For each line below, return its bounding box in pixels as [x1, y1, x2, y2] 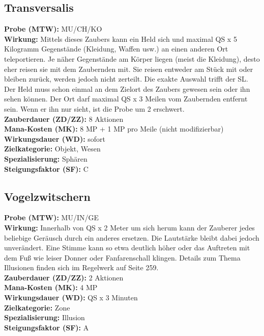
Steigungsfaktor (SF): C [4, 163, 89, 174]
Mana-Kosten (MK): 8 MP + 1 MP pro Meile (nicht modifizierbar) [4, 123, 224, 134]
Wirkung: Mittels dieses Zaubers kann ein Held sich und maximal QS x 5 [4, 33, 237, 44]
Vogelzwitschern [4, 188, 91, 204]
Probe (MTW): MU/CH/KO [4, 23, 102, 34]
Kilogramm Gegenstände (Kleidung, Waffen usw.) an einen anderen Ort [4, 43, 228, 54]
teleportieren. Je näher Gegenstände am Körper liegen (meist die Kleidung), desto [4, 53, 260, 64]
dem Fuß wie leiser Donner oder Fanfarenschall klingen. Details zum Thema [4, 252, 241, 263]
